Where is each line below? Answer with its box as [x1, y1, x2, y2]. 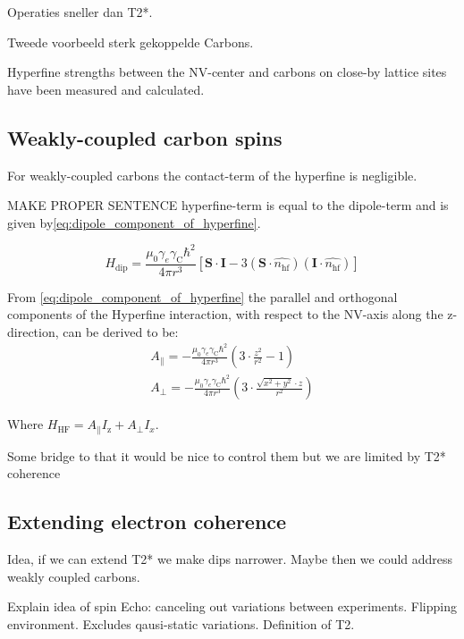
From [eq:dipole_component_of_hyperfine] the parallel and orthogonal [7, 287, 398, 306]
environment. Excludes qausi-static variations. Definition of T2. [7, 614, 355, 633]
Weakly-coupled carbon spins [7, 123, 283, 151]
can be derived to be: [63, 322, 179, 341]
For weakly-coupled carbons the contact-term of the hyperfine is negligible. [7, 165, 418, 184]
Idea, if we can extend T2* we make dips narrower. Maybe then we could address [7, 550, 453, 568]
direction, [7, 322, 59, 341]
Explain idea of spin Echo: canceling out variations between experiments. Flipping [7, 597, 457, 616]
